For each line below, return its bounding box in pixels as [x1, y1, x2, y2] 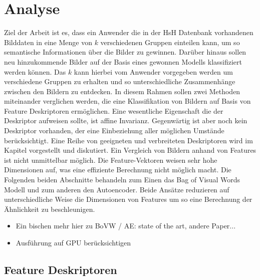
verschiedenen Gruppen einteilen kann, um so [100, 37, 240, 47]
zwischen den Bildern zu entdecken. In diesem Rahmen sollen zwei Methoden [4, 86, 240, 96]
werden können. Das [4, 66, 66, 77]
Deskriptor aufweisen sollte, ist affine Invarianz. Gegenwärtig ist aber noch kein [4, 115, 247, 126]
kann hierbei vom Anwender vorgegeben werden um [74, 66, 233, 77]
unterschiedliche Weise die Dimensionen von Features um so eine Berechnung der [4, 194, 252, 204]
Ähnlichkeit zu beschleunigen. [4, 203, 95, 214]
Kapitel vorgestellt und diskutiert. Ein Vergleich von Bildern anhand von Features [4, 145, 256, 155]
